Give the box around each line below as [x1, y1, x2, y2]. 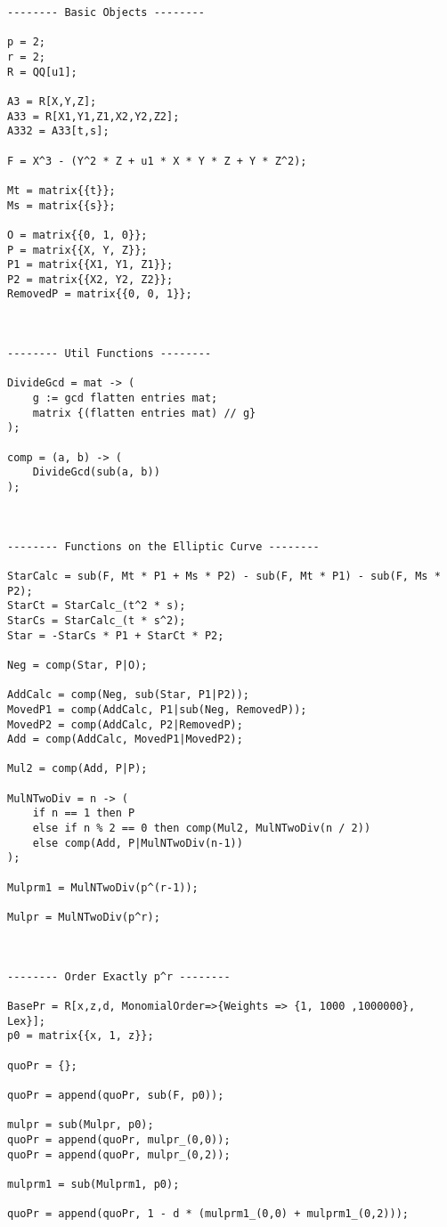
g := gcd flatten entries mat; [32, 392, 218, 405]
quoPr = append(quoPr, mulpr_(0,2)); [7, 1148, 231, 1161]
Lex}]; [7, 1014, 45, 1028]
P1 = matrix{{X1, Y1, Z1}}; [7, 258, 174, 272]
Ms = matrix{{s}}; [7, 199, 116, 212]
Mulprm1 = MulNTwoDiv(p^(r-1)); [7, 881, 199, 894]
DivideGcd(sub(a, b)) [32, 466, 160, 479]
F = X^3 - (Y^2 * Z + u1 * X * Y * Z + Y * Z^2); [7, 154, 307, 167]
